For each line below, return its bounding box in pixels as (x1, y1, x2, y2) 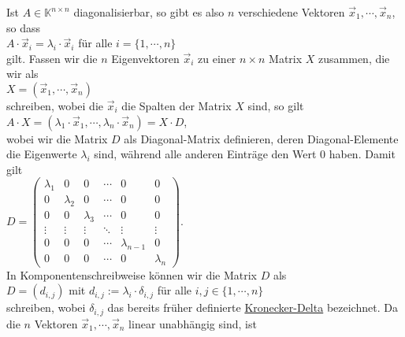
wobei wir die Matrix (6, 130, 108, 146)
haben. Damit (329, 146, 396, 162)
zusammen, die (318, 50, 390, 66)
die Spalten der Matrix (121, 97, 232, 113)
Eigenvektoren (111, 50, 180, 66)
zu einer (198, 50, 236, 66)
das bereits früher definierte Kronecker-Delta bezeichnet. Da (107, 299, 398, 316)
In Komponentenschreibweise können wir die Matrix (6, 266, 257, 283)
